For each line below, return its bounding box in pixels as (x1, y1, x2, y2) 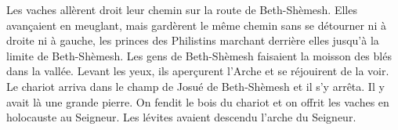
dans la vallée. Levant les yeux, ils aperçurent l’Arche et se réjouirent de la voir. (6, 63, 389, 79)
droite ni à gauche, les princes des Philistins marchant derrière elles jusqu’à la (6, 32, 379, 49)
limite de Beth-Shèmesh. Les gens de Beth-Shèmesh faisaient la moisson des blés (6, 47, 392, 63)
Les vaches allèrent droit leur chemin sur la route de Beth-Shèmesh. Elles (6, 2, 357, 17)
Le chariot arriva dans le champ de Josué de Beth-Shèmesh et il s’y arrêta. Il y (6, 78, 385, 94)
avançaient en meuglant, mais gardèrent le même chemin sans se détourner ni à (6, 16, 386, 33)
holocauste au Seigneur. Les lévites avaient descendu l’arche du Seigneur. (6, 109, 356, 125)
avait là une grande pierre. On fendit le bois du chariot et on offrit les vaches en (6, 93, 389, 110)
